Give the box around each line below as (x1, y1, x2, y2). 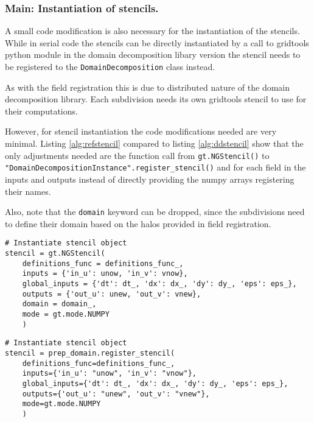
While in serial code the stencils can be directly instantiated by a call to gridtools (5, 36, 309, 49)
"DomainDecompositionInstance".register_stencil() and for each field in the (5, 161, 306, 174)
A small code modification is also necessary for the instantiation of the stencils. (5, 24, 300, 37)
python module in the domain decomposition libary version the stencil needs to (5, 48, 301, 61)
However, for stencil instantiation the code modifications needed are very (5, 125, 277, 138)
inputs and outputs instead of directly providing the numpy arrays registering (5, 172, 295, 185)
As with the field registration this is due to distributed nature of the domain (5, 80, 290, 93)
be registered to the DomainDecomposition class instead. (5, 60, 215, 72)
